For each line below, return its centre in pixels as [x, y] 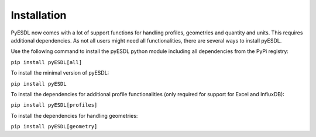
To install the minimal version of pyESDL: [60, 73]
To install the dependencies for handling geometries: [74, 115]
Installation [39, 15]
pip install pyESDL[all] [46, 62]
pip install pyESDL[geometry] [54, 127]
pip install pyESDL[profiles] [54, 105]
